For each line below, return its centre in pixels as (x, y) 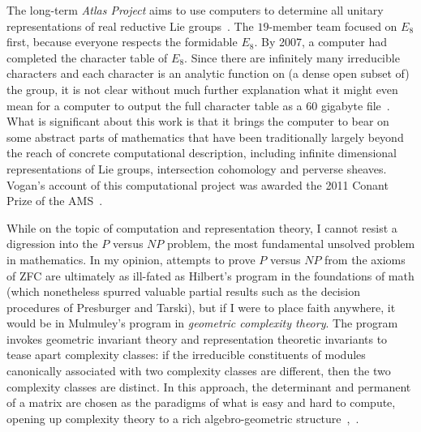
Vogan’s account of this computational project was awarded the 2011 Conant (198, 184)
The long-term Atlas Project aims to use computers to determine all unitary (195, 10)
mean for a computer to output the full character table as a (155, 105)
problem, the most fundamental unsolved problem (291, 244)
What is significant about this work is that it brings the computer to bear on (198, 121)
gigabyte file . (355, 105)
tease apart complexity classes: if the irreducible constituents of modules (186, 355)
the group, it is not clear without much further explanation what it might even (202, 89)
